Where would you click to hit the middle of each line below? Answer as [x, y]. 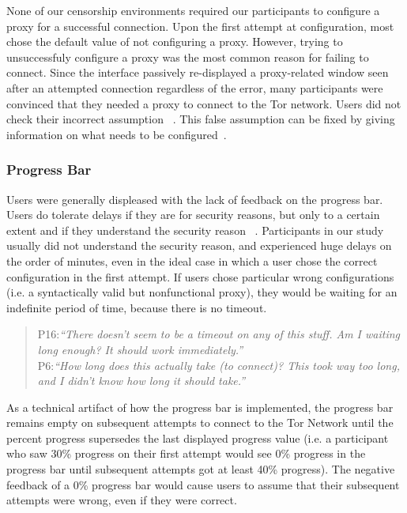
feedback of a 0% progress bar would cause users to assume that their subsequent [203, 484]
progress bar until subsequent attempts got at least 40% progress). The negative [201, 469]
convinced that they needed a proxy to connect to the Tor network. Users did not [204, 103]
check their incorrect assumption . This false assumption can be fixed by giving [201, 119]
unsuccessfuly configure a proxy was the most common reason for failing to [188, 57]
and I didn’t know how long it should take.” [141, 381]
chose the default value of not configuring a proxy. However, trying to [175, 41]
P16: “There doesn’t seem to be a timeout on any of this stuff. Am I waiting [219, 334]
